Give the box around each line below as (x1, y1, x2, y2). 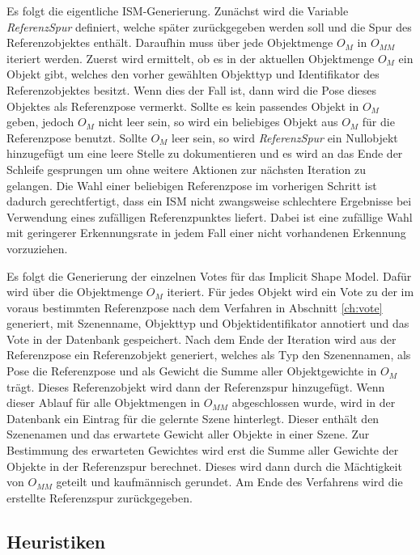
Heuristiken (6, 528, 106, 553)
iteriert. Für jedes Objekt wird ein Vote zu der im (167, 283, 414, 300)
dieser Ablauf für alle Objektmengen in (6, 394, 200, 411)
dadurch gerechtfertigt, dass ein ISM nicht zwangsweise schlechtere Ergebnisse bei (6, 193, 412, 210)
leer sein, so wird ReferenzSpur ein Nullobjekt (172, 129, 398, 146)
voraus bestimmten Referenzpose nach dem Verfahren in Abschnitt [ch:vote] (6, 299, 383, 316)
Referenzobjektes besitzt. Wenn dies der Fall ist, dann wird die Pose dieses (6, 81, 377, 98)
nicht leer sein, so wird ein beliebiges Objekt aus (98, 113, 338, 130)
